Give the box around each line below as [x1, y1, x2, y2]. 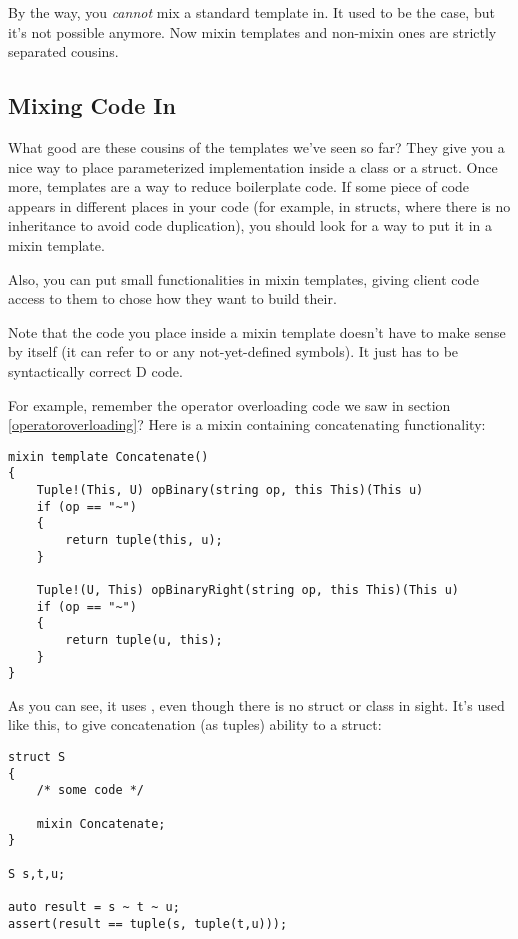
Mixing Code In [8, 90, 176, 121]
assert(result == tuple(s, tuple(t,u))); [8, 916, 288, 931]
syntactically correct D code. [8, 360, 183, 381]
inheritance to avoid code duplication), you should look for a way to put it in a [8, 215, 492, 236]
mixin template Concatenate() [8, 449, 209, 464]
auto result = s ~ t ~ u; [8, 899, 180, 914]
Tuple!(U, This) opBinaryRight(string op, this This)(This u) [36, 582, 460, 597]
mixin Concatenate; [36, 816, 166, 831]
